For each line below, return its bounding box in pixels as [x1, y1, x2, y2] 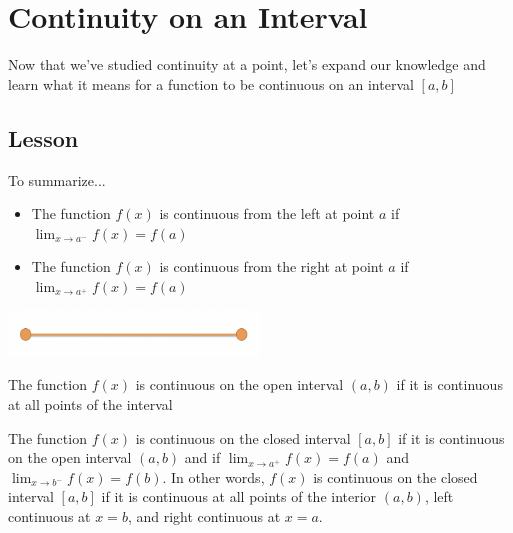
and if [184, 447, 221, 468]
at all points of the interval [8, 394, 173, 415]
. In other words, [162, 466, 265, 487]
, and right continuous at [127, 506, 281, 527]
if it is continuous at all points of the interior [101, 486, 377, 507]
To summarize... [8, 169, 106, 190]
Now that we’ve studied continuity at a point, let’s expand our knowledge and [8, 54, 486, 75]
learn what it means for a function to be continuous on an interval [8, 73, 414, 94]
